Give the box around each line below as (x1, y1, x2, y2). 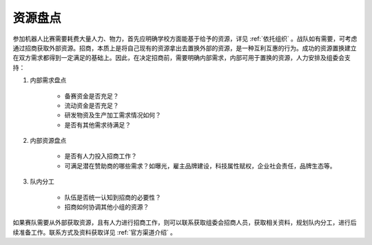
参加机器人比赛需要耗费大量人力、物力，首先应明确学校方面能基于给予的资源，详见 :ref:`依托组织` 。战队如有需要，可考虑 (12, 35, 358, 43)
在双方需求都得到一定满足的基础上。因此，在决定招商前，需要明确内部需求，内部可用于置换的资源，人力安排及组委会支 (12, 54, 351, 62)
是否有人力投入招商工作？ (64, 152, 137, 160)
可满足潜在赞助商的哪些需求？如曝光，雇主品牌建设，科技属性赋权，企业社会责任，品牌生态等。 (64, 161, 336, 170)
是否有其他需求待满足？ (64, 121, 131, 129)
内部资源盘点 (30, 137, 67, 145)
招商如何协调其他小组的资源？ (64, 203, 149, 211)
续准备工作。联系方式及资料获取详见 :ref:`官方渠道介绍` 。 (12, 228, 177, 236)
